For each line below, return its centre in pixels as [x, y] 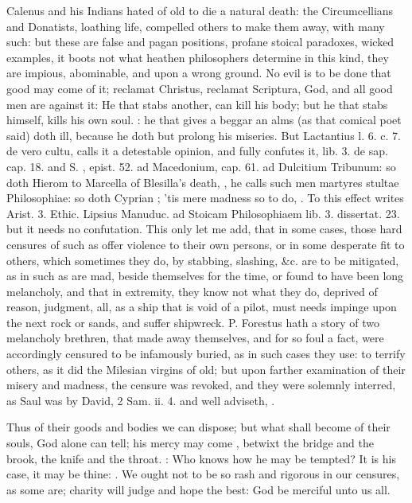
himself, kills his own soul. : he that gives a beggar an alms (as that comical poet [204, 120]
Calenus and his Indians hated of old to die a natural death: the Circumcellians [200, 10]
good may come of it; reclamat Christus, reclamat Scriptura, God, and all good [200, 88]
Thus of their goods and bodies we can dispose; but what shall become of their [198, 427]
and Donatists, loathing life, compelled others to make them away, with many [196, 26]
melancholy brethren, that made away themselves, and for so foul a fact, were [195, 338]
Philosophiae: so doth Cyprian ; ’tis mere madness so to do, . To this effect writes [205, 198]
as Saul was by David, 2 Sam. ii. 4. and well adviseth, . [141, 400]
